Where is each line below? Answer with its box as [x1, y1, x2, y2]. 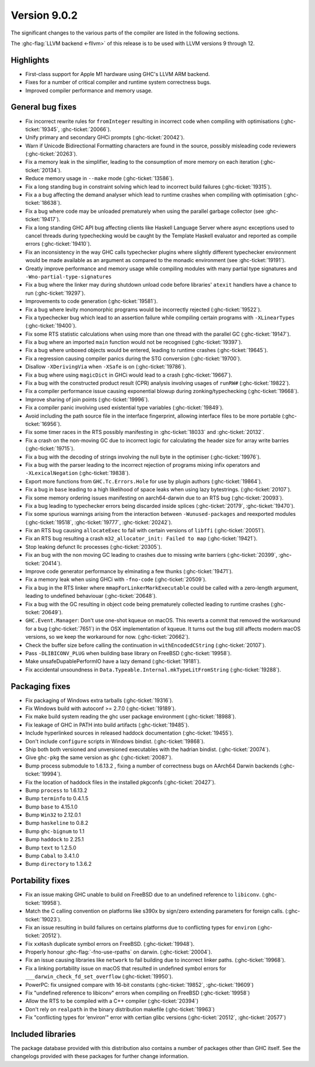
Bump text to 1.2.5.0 [25, 844, 77, 851]
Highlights [10, 55, 50, 65]
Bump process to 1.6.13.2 [25, 787, 87, 794]
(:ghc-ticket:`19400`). [25, 322, 77, 329]
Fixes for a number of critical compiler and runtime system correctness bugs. [25, 79, 211, 86]
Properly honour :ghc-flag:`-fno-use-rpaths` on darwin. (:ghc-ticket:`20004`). [25, 948, 212, 956]
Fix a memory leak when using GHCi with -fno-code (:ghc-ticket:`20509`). [25, 576, 207, 583]
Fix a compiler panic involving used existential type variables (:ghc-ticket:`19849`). [25, 404, 224, 411]
